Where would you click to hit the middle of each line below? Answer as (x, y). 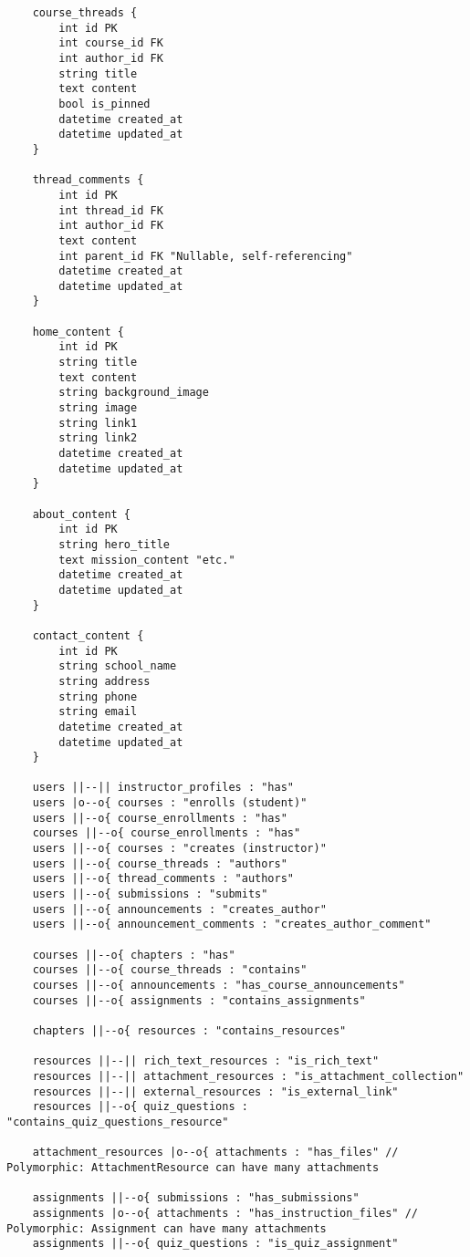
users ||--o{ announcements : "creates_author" (179, 909)
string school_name (118, 666)
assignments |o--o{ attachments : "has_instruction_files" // (225, 1213)
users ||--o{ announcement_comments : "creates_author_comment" (232, 925)
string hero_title (114, 544)
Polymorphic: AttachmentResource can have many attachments (193, 1167)
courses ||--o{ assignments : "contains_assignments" (199, 1000)
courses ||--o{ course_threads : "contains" (170, 970)
